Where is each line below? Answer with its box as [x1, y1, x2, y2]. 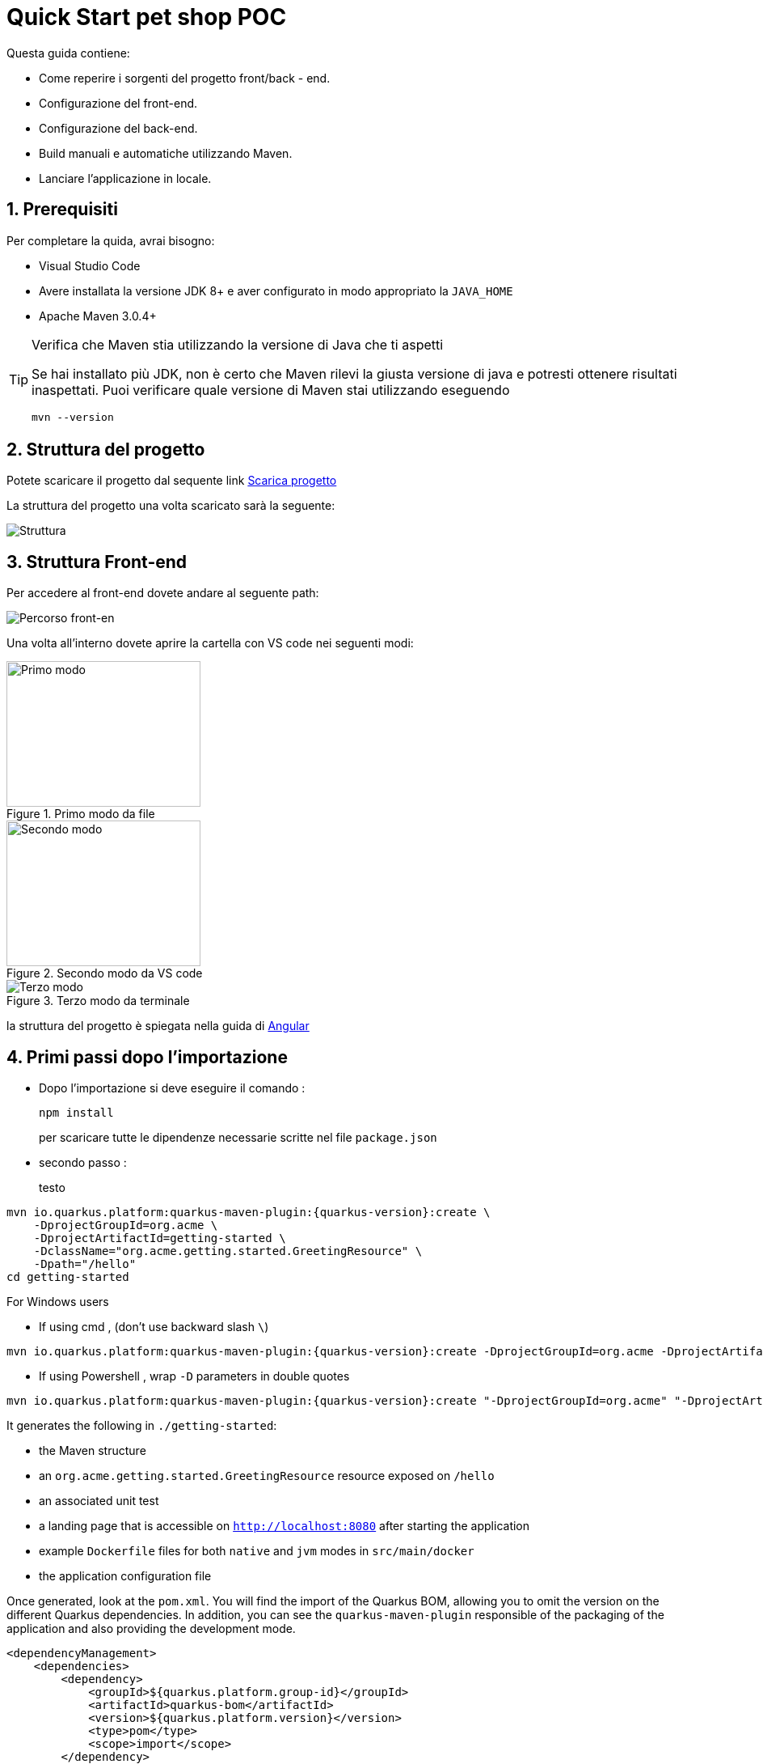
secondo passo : [39, 1156, 127, 1170]
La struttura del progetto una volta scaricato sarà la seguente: [6, 498, 335, 513]
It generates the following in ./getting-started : [6, 1418, 277, 1433]
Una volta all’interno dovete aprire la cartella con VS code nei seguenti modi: [6, 636, 414, 651]
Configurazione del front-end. [39, 95, 198, 110]
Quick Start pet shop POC [6, 3, 287, 31]
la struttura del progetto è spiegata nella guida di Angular [6, 1019, 310, 1033]
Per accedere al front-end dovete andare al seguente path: [6, 586, 319, 600]
